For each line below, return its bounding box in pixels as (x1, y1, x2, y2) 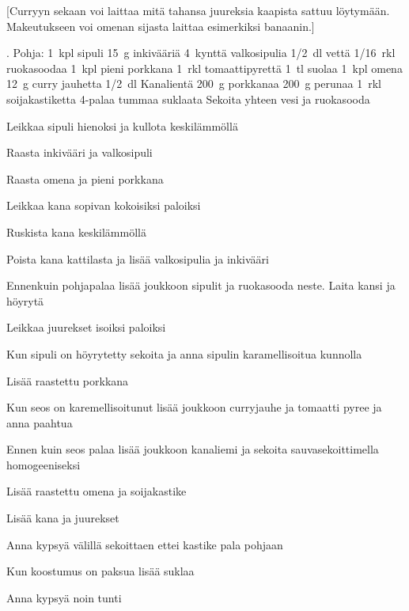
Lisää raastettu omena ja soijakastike (6, 483, 187, 499)
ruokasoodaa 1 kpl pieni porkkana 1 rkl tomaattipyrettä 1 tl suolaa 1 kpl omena (6, 59, 403, 76)
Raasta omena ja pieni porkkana (6, 170, 164, 187)
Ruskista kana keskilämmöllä (6, 223, 146, 240)
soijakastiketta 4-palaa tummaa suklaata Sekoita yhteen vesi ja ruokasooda (6, 90, 370, 107)
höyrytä (6, 292, 44, 309)
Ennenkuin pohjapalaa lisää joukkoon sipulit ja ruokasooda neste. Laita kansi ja (6, 277, 396, 294)
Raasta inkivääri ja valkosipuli (6, 144, 153, 161)
